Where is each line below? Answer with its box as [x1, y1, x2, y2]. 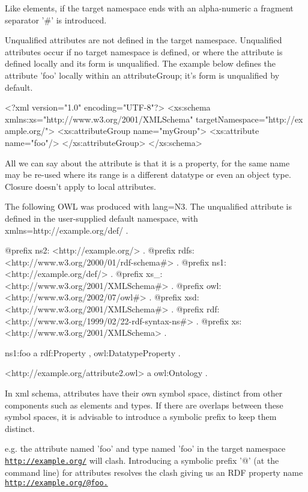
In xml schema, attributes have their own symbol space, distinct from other [5, 387, 283, 399]
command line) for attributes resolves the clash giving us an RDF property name [5, 466, 303, 478]
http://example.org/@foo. [5, 479, 108, 488]
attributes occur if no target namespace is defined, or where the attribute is [5, 45, 283, 58]
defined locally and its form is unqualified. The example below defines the [5, 57, 276, 70]
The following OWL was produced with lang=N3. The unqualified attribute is [5, 200, 292, 213]
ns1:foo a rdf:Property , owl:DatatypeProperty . [5, 346, 181, 359]
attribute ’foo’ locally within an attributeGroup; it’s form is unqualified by [5, 68, 280, 81]
